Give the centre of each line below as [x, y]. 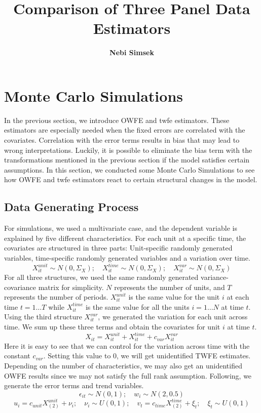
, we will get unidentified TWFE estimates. [184, 356]
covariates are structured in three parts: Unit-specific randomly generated [118, 248]
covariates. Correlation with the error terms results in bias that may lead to [122, 140]
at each [238, 297]
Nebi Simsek [132, 52]
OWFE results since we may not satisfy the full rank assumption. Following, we [128, 375]
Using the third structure [43, 317]
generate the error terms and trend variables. [74, 385]
